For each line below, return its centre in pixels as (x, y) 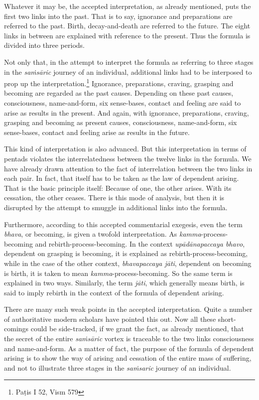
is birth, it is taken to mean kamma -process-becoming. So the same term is (118, 273)
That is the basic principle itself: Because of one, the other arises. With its (118, 188)
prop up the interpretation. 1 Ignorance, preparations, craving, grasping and (119, 82)
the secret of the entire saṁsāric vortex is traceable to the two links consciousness (129, 338)
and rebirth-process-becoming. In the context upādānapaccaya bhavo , (140, 243)
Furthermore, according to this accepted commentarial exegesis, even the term (123, 224)
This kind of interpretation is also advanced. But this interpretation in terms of (125, 149)
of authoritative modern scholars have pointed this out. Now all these (110, 319)
